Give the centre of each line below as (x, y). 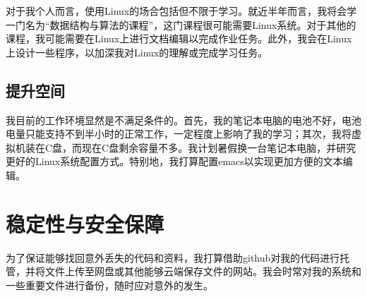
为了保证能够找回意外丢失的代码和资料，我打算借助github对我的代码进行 (173, 257)
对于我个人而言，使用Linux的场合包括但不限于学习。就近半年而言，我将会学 (181, 11)
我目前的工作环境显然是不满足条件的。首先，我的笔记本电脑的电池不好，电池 (183, 120)
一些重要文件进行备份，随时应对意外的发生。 (109, 285)
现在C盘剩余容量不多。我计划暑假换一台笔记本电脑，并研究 (219, 147)
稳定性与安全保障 (85, 223)
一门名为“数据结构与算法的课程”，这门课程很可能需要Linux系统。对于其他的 (181, 24)
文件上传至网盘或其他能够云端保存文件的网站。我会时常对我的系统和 (203, 271)
